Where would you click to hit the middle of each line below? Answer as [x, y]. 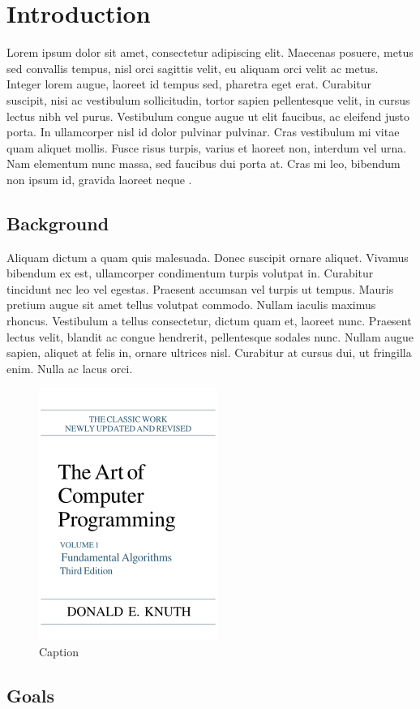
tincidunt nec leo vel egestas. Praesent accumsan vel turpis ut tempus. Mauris [200, 288]
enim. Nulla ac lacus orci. [70, 368]
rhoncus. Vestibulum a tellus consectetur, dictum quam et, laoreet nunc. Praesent [209, 321]
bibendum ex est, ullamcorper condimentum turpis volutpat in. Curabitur [190, 273]
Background [58, 223]
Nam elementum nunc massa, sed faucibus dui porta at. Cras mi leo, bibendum [204, 163]
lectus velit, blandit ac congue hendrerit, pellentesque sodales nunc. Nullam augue [210, 336]
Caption [59, 652]
